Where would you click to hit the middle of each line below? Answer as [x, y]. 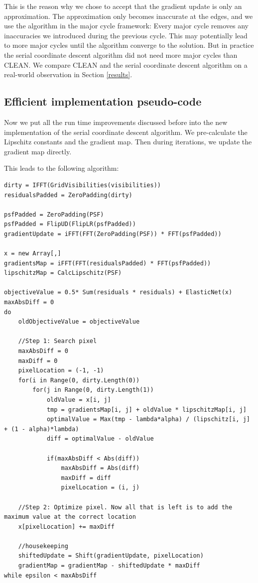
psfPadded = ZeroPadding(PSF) [54, 214]
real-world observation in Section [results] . [68, 74]
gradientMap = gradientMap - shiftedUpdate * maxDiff [109, 566]
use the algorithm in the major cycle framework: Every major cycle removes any [126, 26]
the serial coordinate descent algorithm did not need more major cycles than [121, 55]
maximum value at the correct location [70, 517]
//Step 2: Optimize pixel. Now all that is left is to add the [125, 507]
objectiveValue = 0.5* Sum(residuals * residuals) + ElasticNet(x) [118, 292]
